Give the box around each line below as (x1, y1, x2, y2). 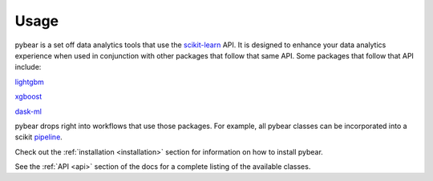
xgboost (14, 92, 42, 102)
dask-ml (14, 107, 42, 116)
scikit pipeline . (14, 132, 63, 142)
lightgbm (14, 77, 44, 86)
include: (14, 62, 42, 72)
